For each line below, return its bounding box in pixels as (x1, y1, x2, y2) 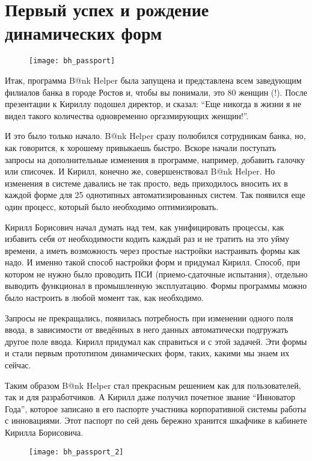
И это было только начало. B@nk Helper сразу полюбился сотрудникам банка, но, (5, 129, 306, 142)
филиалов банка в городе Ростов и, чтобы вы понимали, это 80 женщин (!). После (5, 85, 307, 98)
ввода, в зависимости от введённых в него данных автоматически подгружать (5, 323, 289, 336)
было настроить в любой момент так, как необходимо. (5, 291, 204, 304)
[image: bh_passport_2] (29, 447, 124, 456)
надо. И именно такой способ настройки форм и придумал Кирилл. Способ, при (5, 256, 300, 268)
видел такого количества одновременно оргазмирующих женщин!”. (5, 109, 249, 122)
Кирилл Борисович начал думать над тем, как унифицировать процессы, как (5, 220, 284, 233)
